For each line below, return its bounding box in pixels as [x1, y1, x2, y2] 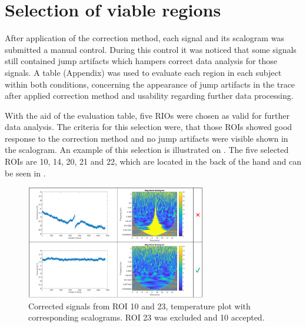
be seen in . [5, 166, 46, 179]
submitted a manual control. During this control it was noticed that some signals [5, 43, 297, 55]
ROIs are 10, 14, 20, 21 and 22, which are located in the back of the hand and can [5, 155, 301, 168]
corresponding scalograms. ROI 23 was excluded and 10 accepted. [28, 311, 265, 323]
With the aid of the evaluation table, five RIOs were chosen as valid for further [5, 109, 290, 121]
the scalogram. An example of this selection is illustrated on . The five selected [5, 144, 289, 156]
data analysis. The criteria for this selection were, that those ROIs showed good [5, 121, 292, 133]
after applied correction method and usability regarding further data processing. [5, 89, 294, 102]
